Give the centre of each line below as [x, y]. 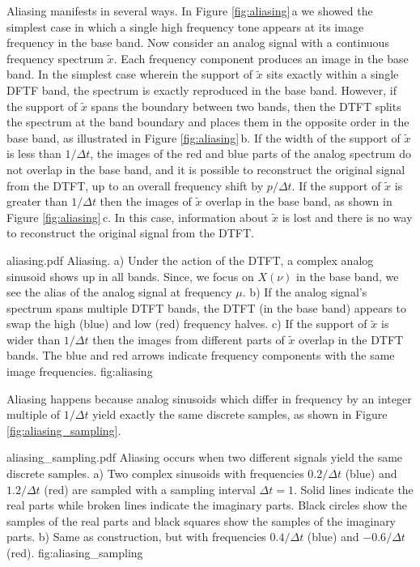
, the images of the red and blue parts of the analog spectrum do [250, 153]
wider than [34, 339]
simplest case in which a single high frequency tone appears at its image [185, 26]
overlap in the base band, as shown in [299, 201]
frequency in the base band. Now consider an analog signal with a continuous [198, 43]
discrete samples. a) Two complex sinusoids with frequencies [155, 473]
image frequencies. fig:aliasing [80, 371]
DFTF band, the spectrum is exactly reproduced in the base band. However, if [202, 90]
